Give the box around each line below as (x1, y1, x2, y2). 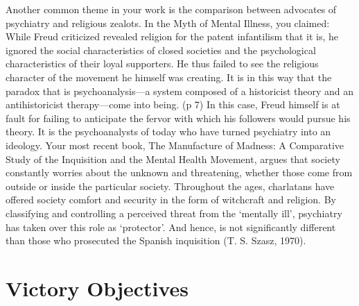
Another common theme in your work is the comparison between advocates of (6, 2, 337, 16)
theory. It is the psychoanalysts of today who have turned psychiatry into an (6, 124, 331, 139)
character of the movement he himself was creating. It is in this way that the (6, 69, 332, 84)
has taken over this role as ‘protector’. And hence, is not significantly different (6, 219, 336, 234)
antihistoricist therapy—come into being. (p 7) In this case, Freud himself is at (6, 97, 340, 112)
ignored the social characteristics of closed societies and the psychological (6, 42, 316, 57)
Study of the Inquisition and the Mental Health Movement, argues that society (6, 151, 340, 166)
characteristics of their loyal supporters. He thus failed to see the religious (6, 56, 319, 71)
